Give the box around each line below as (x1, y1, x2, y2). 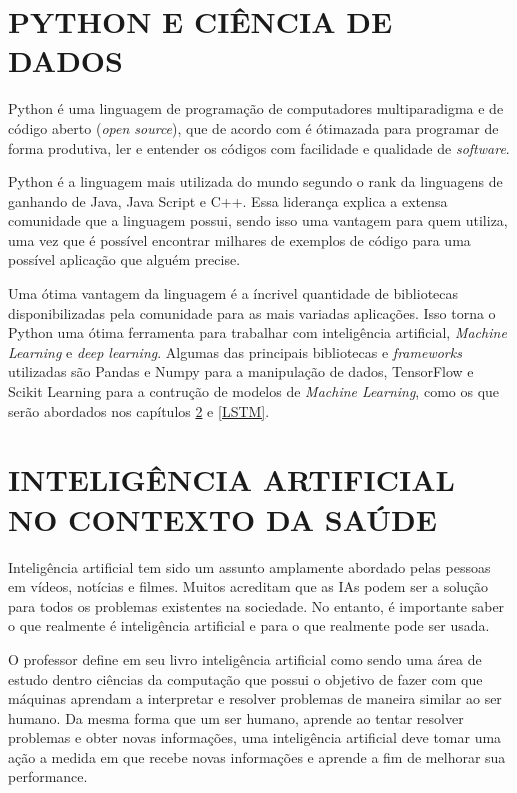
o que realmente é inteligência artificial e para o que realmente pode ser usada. (8, 615, 490, 636)
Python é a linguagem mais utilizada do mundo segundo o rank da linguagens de (8, 171, 503, 192)
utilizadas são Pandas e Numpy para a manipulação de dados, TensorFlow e (8, 361, 474, 382)
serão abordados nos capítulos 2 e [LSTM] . (8, 400, 270, 421)
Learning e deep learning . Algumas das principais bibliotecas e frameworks (8, 341, 462, 362)
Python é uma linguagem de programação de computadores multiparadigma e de (8, 98, 504, 119)
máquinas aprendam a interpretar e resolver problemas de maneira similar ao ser (8, 688, 502, 709)
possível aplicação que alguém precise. (8, 249, 241, 270)
